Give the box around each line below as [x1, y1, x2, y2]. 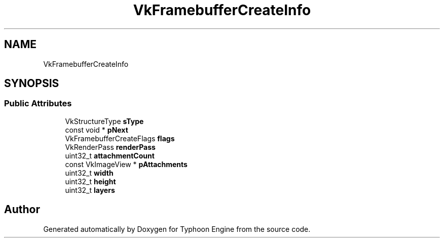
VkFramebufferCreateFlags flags [65, 134, 175, 143]
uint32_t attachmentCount [65, 151, 155, 160]
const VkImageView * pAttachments [65, 159, 188, 169]
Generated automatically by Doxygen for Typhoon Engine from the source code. [43, 224, 311, 233]
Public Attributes [4, 98, 72, 109]
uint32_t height [65, 177, 116, 186]
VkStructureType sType [65, 116, 144, 126]
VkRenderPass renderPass [65, 142, 156, 151]
